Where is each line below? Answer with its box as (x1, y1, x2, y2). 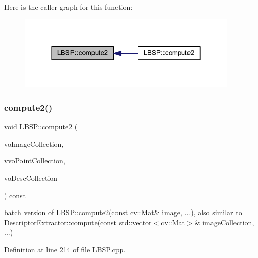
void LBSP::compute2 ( (4, 121, 78, 132)
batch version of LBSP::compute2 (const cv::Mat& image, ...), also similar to (4, 207, 242, 218)
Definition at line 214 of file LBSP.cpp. (4, 244, 126, 254)
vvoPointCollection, (4, 155, 65, 166)
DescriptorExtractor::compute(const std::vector (4, 217, 152, 227)
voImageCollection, (4, 138, 64, 149)
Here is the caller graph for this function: (4, 2, 133, 12)
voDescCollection (4, 172, 58, 183)
